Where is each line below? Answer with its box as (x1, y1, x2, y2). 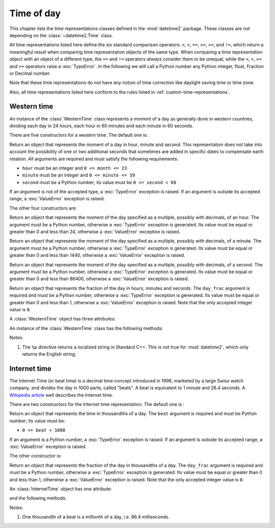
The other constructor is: (9, 453, 62, 459)
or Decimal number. (9, 70, 51, 76)
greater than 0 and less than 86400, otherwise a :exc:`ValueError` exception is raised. (9, 276, 189, 282)
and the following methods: (9, 495, 67, 501)
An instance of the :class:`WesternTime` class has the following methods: (9, 325, 163, 331)
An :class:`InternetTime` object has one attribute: (9, 486, 112, 492)
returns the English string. (22, 351, 76, 357)
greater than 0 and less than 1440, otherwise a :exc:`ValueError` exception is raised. (9, 252, 185, 258)
